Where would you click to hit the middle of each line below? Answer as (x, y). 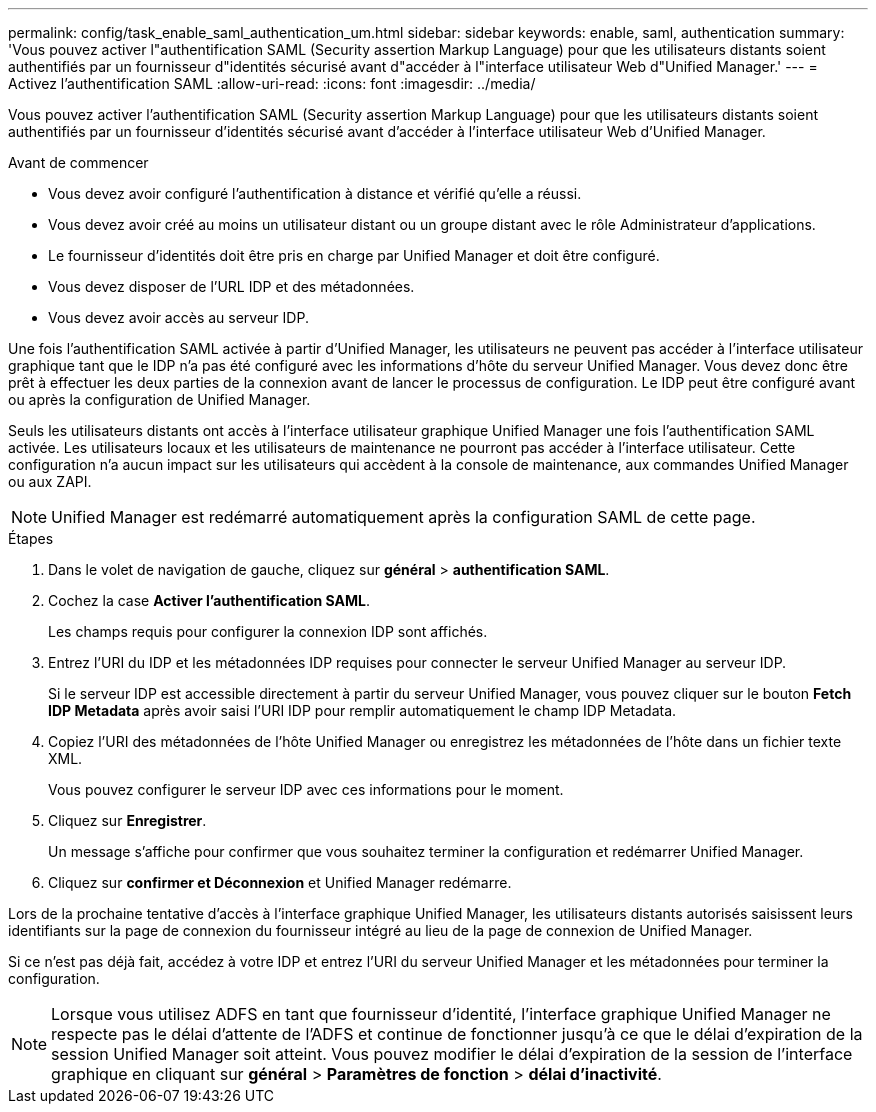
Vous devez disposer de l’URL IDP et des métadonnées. (231, 286)
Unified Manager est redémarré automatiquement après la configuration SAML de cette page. (403, 517)
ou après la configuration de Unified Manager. (159, 399)
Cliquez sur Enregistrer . (127, 820)
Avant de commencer (78, 162)
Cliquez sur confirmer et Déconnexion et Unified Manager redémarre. (280, 882)
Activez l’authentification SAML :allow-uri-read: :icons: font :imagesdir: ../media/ (272, 83)
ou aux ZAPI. (50, 481)
